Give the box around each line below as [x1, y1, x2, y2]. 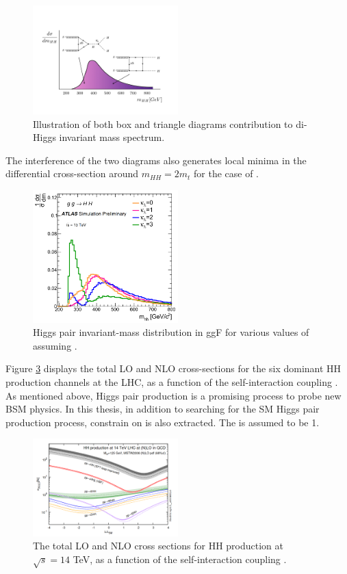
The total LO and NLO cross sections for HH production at [33, 538, 283, 553]
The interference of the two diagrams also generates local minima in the [5, 153, 307, 167]
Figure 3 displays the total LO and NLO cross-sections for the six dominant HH [5, 361, 342, 376]
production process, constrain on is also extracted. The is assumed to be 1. [5, 415, 320, 429]
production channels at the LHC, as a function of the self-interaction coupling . [5, 375, 338, 389]
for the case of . [194, 166, 259, 181]
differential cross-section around [5, 166, 139, 181]
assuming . [33, 338, 77, 352]
